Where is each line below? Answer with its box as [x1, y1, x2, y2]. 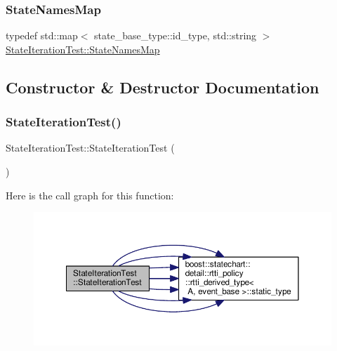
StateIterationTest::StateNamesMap [6, 41, 160, 56]
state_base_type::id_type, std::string [94, 28, 257, 43]
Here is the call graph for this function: [6, 187, 174, 202]
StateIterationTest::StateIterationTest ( [6, 140, 175, 155]
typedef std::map [6, 28, 78, 43]
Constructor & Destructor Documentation [6, 76, 319, 98]
